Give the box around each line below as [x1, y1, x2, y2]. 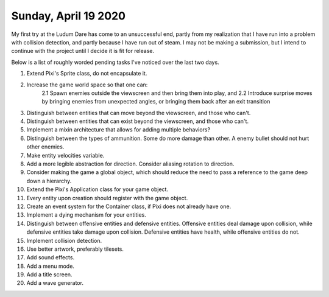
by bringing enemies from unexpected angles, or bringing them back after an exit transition [41, 98, 271, 105]
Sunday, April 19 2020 [11, 9, 126, 23]
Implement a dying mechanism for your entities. [26, 211, 146, 218]
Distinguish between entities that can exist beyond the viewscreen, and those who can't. [26, 117, 249, 125]
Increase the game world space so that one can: [26, 81, 148, 88]
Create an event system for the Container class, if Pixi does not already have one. [26, 203, 232, 210]
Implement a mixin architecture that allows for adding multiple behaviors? [26, 126, 210, 133]
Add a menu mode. [26, 262, 74, 270]
